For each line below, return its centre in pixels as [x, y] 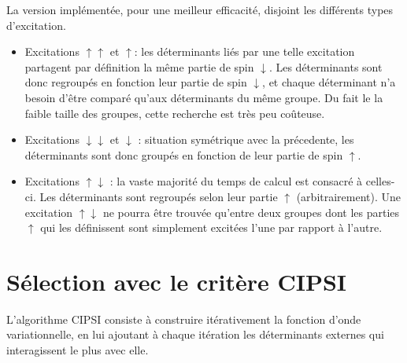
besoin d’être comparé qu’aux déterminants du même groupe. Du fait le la [204, 97]
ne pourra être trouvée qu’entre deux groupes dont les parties [251, 212]
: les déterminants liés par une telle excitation [244, 51]
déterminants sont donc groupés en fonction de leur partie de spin [184, 154]
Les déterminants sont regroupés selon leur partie [159, 196]
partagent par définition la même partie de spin [139, 66]
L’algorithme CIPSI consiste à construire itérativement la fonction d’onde [184, 319]
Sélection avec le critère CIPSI [176, 281]
